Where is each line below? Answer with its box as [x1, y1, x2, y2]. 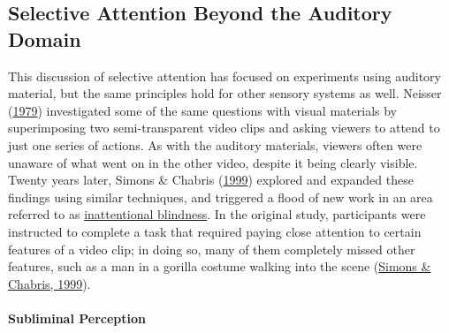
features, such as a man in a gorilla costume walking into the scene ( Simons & [8, 257, 431, 276]
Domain [8, 25, 81, 52]
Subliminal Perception [8, 308, 147, 327]
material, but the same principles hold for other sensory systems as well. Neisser [8, 84, 442, 102]
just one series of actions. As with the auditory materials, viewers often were [8, 135, 422, 154]
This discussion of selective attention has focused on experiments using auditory [8, 66, 441, 85]
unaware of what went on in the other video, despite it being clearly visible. [8, 153, 418, 171]
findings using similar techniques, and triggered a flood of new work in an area [8, 187, 433, 206]
